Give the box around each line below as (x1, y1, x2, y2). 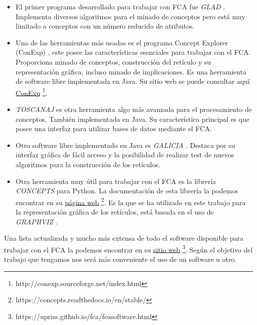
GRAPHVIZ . (15, 216, 58, 226)
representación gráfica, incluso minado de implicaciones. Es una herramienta (15, 66, 247, 76)
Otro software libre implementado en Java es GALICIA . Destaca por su (15, 140, 235, 150)
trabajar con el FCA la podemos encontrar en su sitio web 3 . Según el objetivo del (4, 243, 253, 254)
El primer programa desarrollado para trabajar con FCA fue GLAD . (15, 1, 225, 11)
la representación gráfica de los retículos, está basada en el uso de (15, 207, 214, 217)
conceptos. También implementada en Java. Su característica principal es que (15, 113, 250, 124)
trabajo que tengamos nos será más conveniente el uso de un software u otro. (4, 254, 237, 264)
